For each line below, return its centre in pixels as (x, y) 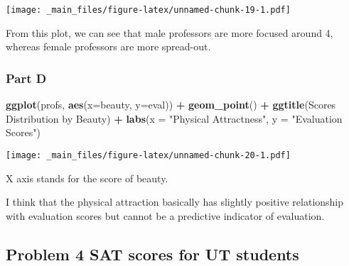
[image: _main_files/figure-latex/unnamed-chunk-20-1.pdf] (148, 155)
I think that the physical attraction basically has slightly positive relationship (175, 202)
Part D (26, 78)
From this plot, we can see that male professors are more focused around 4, (170, 32)
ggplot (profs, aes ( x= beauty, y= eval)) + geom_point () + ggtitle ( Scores (171, 105)
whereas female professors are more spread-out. (108, 46)
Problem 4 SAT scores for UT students (152, 254)
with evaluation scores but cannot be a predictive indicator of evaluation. (165, 215)
